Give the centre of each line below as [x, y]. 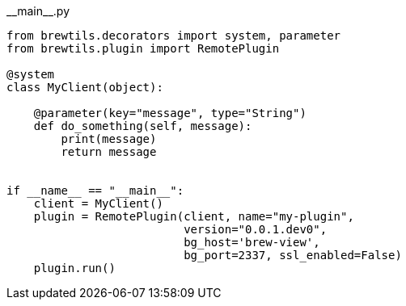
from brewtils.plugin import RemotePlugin [143, 48]
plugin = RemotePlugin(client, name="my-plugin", [194, 216]
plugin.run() [74, 268]
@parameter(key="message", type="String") [170, 113]
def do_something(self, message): [143, 126]
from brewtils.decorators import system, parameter [174, 36]
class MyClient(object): [85, 87]
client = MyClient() [98, 203]
